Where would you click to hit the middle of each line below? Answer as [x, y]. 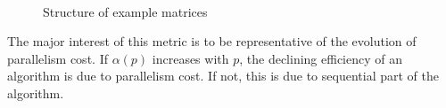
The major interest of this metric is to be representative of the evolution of [212, 41]
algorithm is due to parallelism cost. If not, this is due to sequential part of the [223, 76]
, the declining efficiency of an [321, 58]
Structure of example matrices [125, 11]
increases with [190, 58]
